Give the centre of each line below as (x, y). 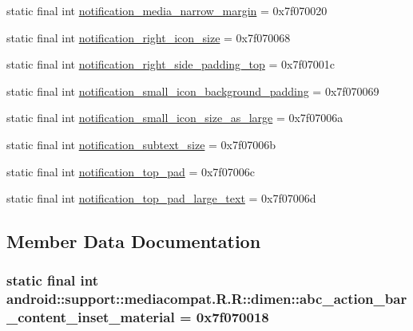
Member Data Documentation (134, 241)
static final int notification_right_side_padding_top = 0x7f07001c (171, 64)
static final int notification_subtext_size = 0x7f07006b (141, 144)
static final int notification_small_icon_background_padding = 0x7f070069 (193, 91)
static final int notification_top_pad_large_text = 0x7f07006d (161, 198)
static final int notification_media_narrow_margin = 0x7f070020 (167, 10)
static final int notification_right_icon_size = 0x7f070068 (149, 37)
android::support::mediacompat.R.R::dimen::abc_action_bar (207, 299)
